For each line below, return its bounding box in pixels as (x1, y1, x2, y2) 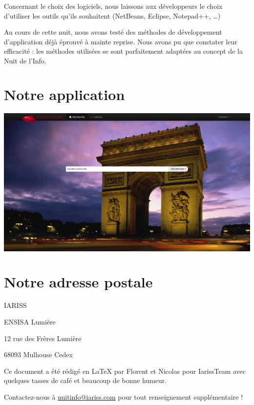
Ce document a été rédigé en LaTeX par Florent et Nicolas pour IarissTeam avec (4, 365, 246, 376)
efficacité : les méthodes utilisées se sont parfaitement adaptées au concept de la (4, 46, 243, 56)
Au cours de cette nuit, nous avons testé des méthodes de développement (4, 27, 222, 37)
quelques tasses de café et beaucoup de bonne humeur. (4, 375, 167, 385)
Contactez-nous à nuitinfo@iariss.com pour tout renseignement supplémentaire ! (4, 391, 243, 402)
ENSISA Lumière (4, 317, 56, 326)
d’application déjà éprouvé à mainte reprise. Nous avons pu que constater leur (4, 36, 237, 46)
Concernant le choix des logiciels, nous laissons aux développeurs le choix (4, 1, 223, 11)
